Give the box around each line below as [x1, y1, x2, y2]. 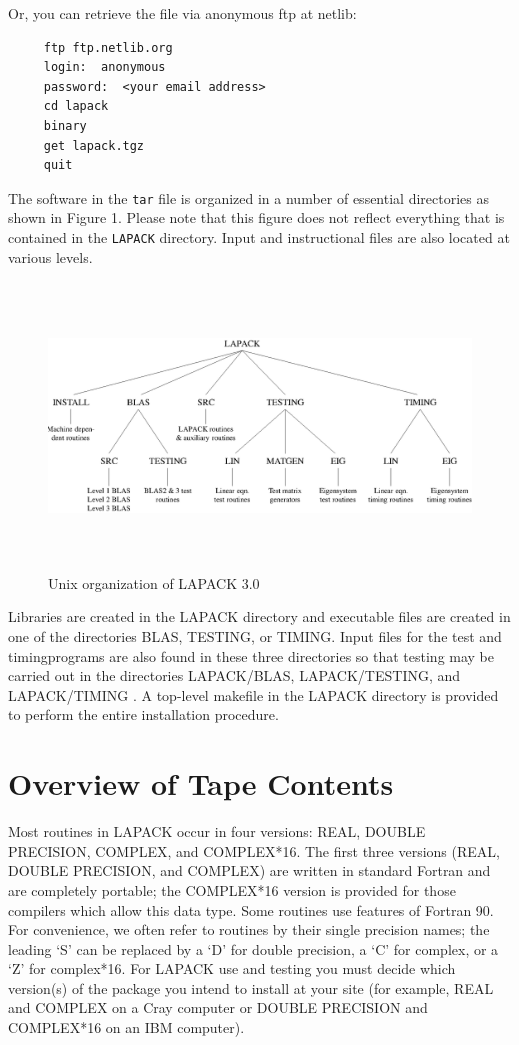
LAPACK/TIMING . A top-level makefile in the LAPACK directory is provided [8, 684, 499, 705]
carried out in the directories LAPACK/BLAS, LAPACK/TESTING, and [8, 665, 461, 686]
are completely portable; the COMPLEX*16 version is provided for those [8, 879, 456, 900]
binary [43, 118, 87, 133]
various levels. [8, 246, 93, 267]
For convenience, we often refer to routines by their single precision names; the [8, 919, 490, 940]
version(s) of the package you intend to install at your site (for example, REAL [8, 977, 494, 998]
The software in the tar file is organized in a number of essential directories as [8, 187, 489, 208]
